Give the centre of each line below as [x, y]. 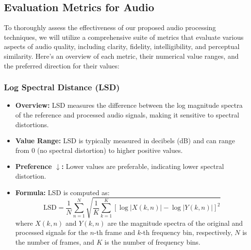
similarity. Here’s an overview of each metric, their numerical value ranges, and [121, 56]
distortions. [32, 124]
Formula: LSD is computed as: [62, 192]
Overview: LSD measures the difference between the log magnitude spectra [129, 105]
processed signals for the [51, 232]
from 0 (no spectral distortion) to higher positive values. [99, 150]
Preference [33, 166]
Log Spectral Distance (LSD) [62, 87]
